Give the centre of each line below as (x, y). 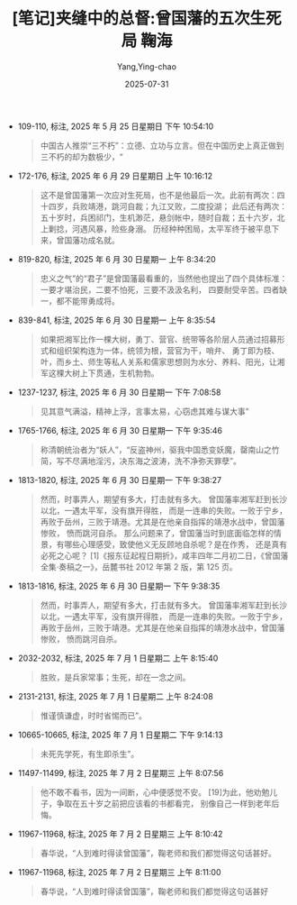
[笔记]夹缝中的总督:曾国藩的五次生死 (147, 18)
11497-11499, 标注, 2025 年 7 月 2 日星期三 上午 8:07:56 (121, 772)
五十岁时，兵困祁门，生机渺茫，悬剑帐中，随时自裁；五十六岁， (158, 217)
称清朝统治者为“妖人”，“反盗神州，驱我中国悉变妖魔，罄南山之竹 (160, 449)
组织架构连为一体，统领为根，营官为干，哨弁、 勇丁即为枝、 (168, 350)
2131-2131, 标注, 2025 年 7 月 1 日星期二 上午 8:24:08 (115, 696)
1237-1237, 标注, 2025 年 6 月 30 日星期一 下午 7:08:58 (119, 392)
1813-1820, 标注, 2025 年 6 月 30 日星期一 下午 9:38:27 (120, 480)
